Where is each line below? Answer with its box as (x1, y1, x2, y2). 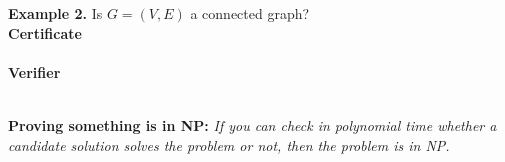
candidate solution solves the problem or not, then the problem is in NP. (8, 134, 450, 155)
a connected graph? (190, 3, 310, 23)
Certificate (8, 22, 82, 43)
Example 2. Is (8, 3, 103, 23)
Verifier (8, 61, 61, 82)
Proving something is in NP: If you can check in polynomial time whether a (8, 114, 497, 135)
